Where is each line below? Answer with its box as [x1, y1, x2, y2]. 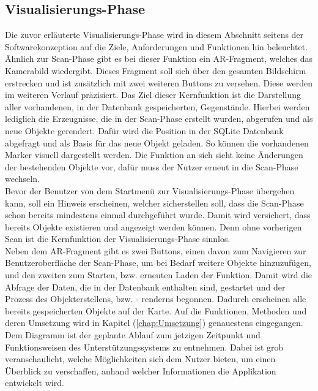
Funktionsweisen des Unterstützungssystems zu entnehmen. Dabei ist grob [5, 340, 284, 353]
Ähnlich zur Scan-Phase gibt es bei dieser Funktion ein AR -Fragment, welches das [5, 52, 312, 65]
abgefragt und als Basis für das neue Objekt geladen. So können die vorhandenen [5, 136, 309, 149]
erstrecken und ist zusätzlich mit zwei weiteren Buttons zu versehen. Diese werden [5, 76, 313, 89]
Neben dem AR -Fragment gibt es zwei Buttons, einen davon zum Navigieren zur [5, 244, 306, 257]
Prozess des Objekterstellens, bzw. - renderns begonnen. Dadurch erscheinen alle [5, 292, 306, 305]
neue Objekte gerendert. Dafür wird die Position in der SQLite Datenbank [5, 124, 284, 137]
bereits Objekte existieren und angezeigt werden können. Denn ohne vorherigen [5, 220, 302, 233]
